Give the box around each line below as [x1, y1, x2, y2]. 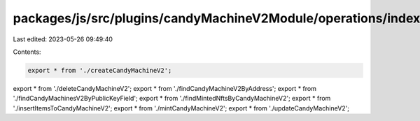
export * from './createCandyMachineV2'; [27, 66, 172, 74]
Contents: [13, 48, 41, 56]
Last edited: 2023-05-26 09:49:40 [13, 35, 113, 43]
